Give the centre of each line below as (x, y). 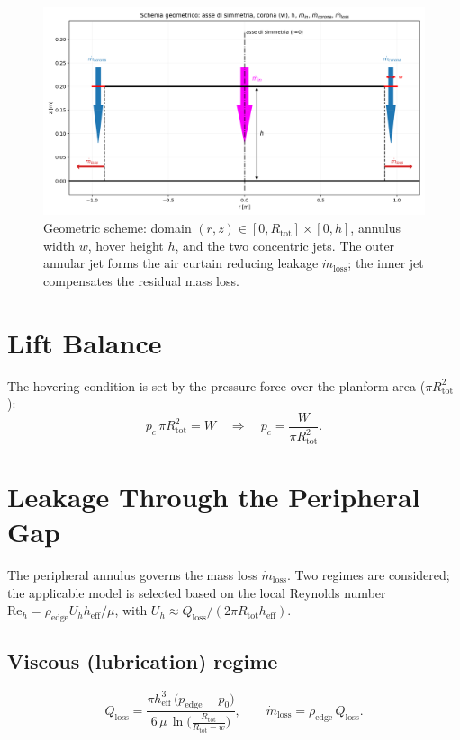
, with (131, 610)
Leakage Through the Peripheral (214, 496)
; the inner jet (386, 263)
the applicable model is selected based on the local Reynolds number (197, 592)
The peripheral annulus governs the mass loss (132, 574)
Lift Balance (85, 342)
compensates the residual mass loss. (141, 280)
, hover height (126, 245)
